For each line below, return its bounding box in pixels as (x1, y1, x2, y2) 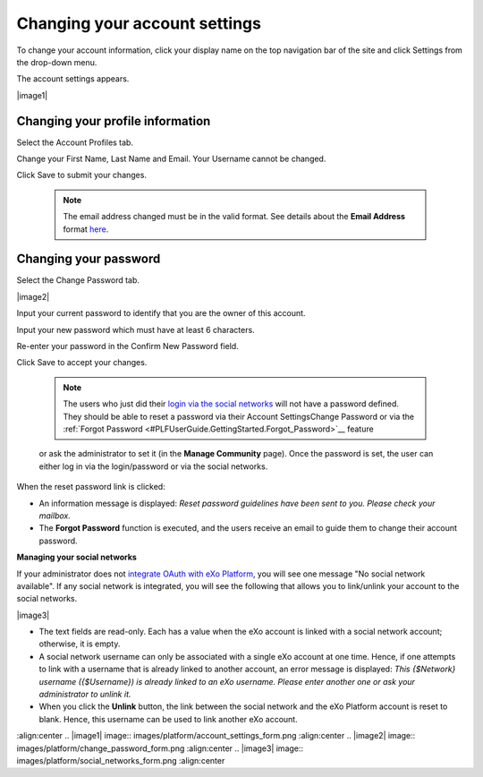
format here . (63, 224, 109, 235)
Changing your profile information (16, 113, 211, 129)
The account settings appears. (16, 73, 130, 84)
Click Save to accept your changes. (16, 357, 148, 368)
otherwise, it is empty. (38, 638, 121, 649)
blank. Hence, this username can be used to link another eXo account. (38, 713, 299, 724)
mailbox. (38, 510, 71, 521)
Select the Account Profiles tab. (16, 137, 134, 148)
